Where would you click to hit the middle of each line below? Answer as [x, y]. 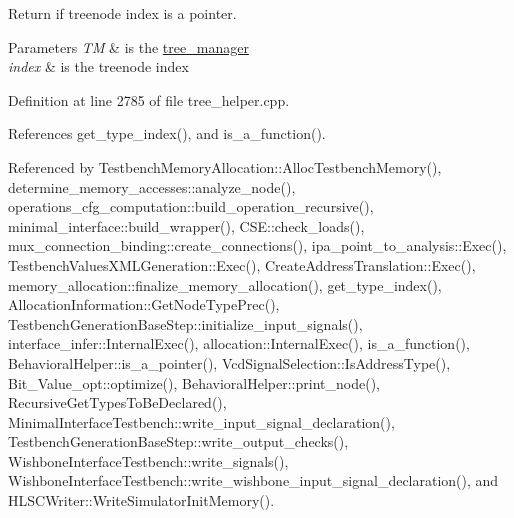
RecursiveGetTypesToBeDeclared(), [117, 402]
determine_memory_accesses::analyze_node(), [152, 186]
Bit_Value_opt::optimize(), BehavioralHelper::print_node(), [194, 382]
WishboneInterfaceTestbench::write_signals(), [148, 460]
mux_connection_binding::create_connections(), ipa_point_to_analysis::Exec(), [257, 245]
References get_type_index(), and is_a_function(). [167, 133]
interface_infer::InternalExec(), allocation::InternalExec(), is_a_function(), [239, 343]
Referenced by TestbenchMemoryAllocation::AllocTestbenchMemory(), [225, 166]
